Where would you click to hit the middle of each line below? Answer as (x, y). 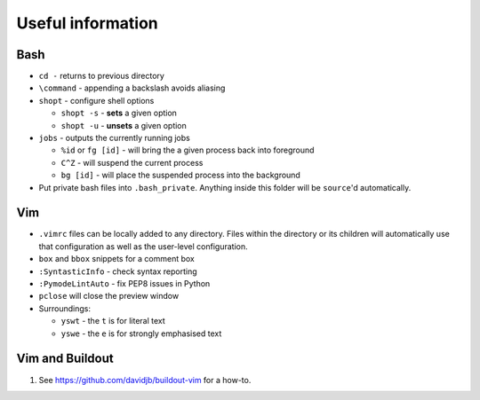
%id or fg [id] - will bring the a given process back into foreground (188, 150)
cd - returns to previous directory (101, 76)
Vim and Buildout (65, 359)
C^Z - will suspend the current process (132, 162)
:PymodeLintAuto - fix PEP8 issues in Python (124, 284)
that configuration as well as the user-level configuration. (143, 246)
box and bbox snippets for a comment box (117, 259)
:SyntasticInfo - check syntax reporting (118, 271)
